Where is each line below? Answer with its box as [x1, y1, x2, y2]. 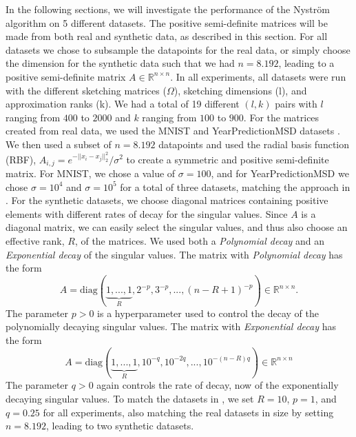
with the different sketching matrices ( [6, 83, 167, 97]
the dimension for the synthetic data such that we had [6, 56, 235, 70]
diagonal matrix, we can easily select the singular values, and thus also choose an [6, 220, 348, 234]
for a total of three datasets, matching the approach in [120, 179, 350, 194]
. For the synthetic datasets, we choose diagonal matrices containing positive [6, 193, 328, 207]
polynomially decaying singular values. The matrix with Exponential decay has [6, 319, 336, 334]
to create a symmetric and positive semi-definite [126, 152, 329, 166]
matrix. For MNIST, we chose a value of [6, 166, 176, 180]
